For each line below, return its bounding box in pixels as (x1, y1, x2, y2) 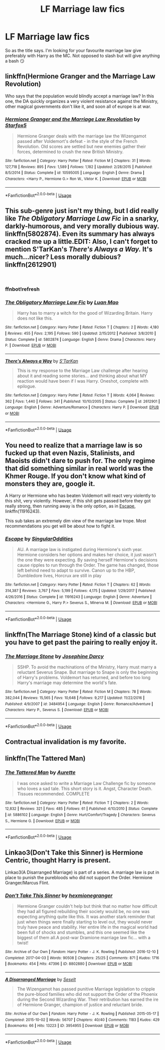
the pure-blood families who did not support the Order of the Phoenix (17, 991, 158, 997)
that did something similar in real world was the (5, 464, 153, 472)
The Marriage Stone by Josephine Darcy (5, 653, 104, 659)
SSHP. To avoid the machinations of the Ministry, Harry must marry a (17, 664, 157, 670)
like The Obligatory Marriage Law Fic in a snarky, (5, 214, 159, 223)
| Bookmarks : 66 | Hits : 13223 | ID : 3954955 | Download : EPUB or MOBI (5, 1023, 129, 1028)
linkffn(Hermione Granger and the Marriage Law (5, 72, 156, 81)
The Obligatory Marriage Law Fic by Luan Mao (5, 299, 119, 306)
